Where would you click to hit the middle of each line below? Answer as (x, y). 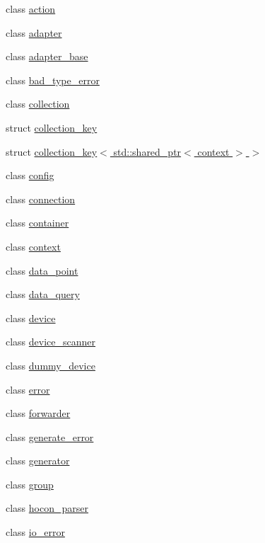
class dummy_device (51, 365)
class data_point (42, 270)
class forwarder (38, 413)
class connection (41, 199)
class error (28, 389)
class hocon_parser (47, 508)
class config (30, 175)
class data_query (43, 294)
